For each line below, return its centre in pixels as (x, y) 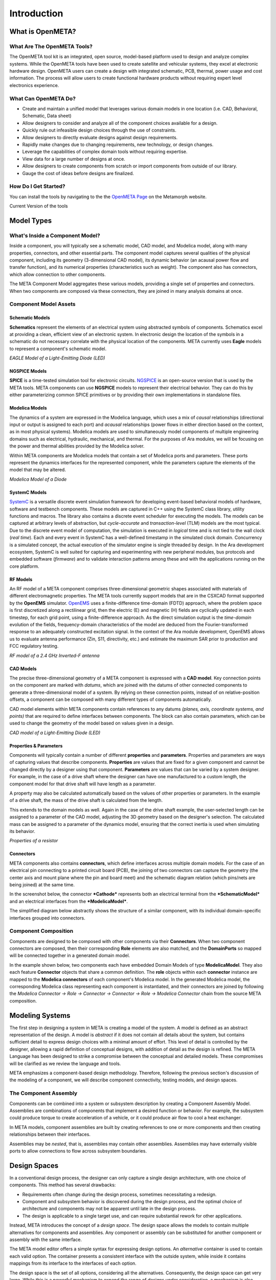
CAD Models (23, 669)
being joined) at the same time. (42, 884)
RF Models (21, 579)
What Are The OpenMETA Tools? (51, 46)
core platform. (24, 566)
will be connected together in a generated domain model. (70, 955)
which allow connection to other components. (57, 274)
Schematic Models (30, 318)
